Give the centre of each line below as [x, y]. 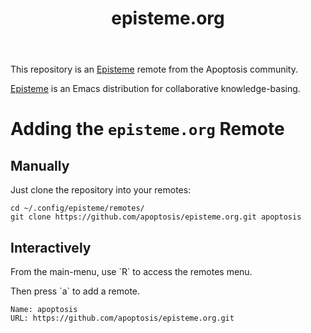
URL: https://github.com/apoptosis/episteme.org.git [122, 318]
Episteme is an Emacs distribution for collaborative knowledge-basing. [155, 89]
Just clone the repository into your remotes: [101, 190]
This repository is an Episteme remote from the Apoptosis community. [154, 69]
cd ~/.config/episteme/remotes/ [77, 208]
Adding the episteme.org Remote [147, 129]
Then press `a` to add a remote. [75, 291]
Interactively [51, 247]
